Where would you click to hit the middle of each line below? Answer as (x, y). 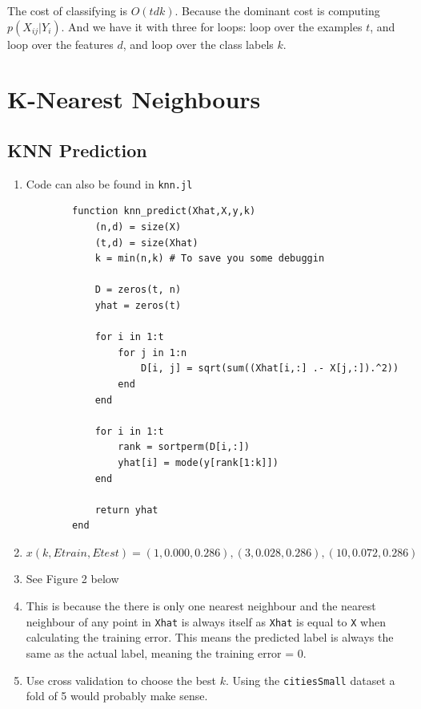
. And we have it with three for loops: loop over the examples (212, 26)
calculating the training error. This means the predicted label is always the (210, 637)
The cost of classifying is (68, 10)
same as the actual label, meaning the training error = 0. (166, 652)
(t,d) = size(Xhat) (146, 243)
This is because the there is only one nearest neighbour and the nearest (201, 606)
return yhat (126, 510)
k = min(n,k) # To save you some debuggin (210, 259)
